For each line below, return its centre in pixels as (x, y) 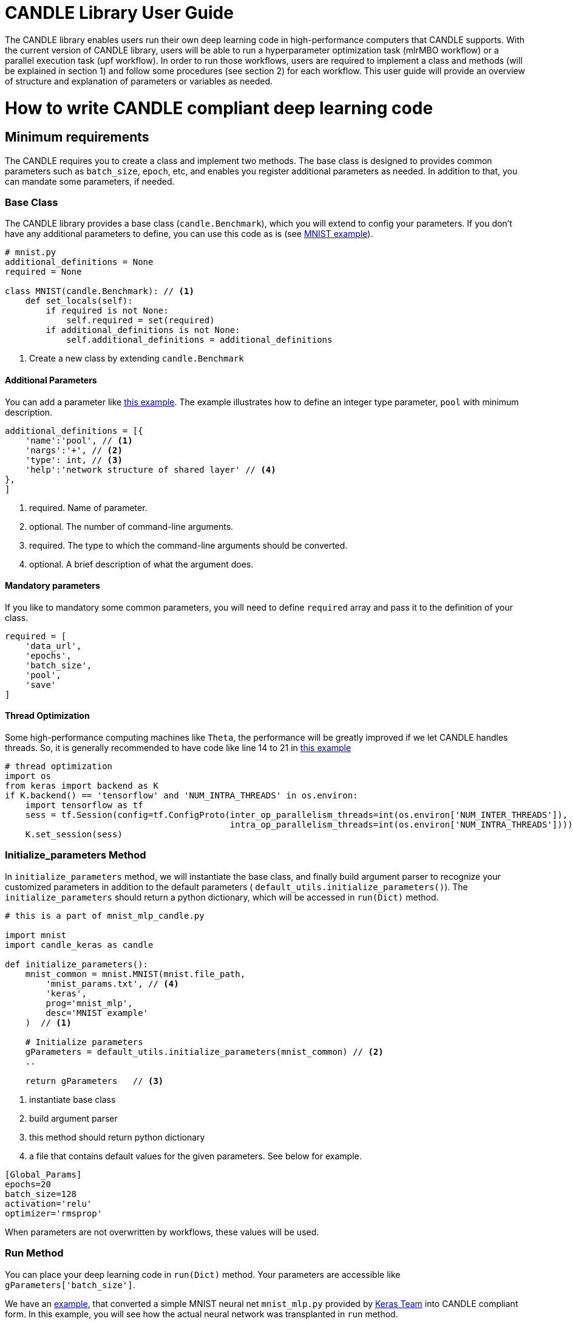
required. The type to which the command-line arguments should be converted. (188, 545)
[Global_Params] (43, 1174)
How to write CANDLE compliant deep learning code (219, 108)
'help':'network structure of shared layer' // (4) (151, 469)
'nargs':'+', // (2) (74, 450)
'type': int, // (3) (74, 460)
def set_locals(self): (79, 301)
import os (28, 776)
